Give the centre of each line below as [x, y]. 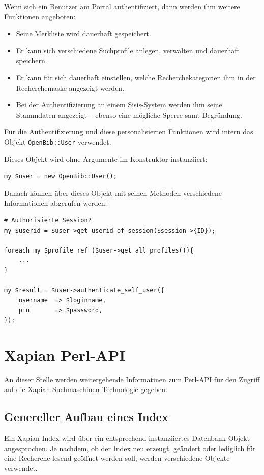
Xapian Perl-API [65, 355]
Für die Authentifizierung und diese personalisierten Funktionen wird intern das [129, 132]
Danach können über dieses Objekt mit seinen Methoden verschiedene [113, 193]
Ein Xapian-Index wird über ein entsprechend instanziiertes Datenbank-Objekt [127, 438]
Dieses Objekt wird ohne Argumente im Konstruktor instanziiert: [106, 159]
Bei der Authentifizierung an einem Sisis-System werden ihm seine [119, 105]
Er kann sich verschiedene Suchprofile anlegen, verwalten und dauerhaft [128, 50]
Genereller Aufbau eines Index [86, 417]
